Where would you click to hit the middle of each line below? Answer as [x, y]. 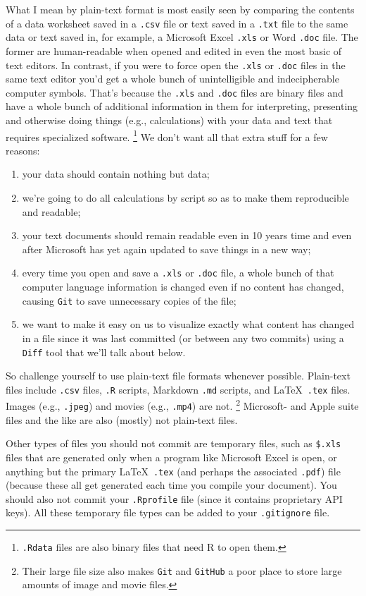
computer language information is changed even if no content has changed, [183, 287]
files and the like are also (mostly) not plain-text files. [122, 419]
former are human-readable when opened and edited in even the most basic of [174, 50]
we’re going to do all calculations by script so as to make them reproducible [185, 198]
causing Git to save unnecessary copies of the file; [129, 300]
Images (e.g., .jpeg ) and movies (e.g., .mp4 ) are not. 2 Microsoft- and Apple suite [182, 405]
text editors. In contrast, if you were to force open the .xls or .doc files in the [176, 65]
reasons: [23, 150]
